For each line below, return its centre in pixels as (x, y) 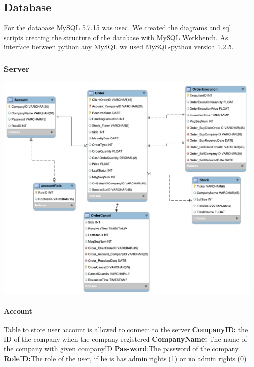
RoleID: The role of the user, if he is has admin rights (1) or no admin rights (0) (125, 358)
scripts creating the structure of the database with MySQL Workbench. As (116, 37)
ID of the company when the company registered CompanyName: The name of (126, 339)
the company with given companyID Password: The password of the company (121, 348)
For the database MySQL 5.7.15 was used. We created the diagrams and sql (117, 28)
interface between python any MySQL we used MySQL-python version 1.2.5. (119, 47)
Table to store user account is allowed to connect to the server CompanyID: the (126, 329)
